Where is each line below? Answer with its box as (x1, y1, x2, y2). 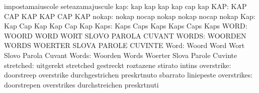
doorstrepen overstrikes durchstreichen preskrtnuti (4, 79, 159, 89)
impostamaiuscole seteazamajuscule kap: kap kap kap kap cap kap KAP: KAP (4, 1, 247, 11)
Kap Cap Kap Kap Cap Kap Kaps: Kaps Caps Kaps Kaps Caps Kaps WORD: (4, 20, 247, 31)
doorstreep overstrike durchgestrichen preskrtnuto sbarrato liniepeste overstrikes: (4, 69, 253, 80)
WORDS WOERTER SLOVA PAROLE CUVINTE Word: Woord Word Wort (4, 40, 245, 50)
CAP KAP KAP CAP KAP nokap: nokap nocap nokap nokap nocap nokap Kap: (4, 10, 255, 21)
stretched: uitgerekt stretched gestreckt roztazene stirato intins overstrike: (4, 59, 231, 70)
